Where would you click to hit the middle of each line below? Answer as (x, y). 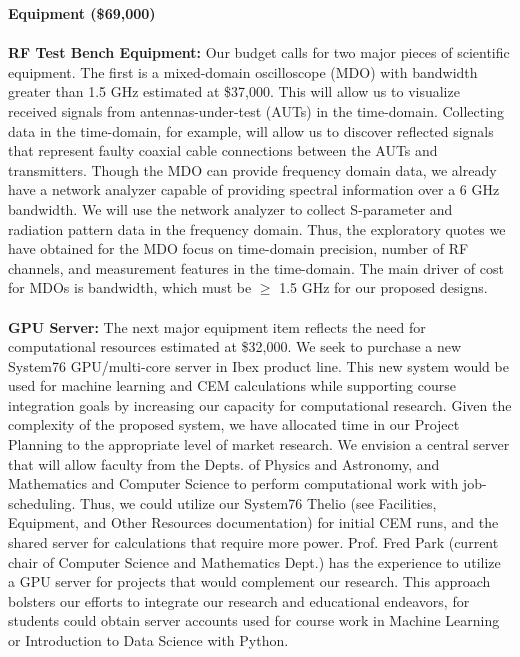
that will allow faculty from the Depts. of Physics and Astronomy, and (224, 463)
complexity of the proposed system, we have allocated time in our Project (234, 424)
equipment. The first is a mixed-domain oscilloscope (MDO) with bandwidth (243, 71)
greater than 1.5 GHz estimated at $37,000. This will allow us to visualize (234, 91)
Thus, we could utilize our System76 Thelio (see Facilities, (258, 502)
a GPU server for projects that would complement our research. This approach (249, 581)
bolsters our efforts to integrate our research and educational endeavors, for (239, 600)
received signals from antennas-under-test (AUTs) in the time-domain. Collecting (256, 110)
